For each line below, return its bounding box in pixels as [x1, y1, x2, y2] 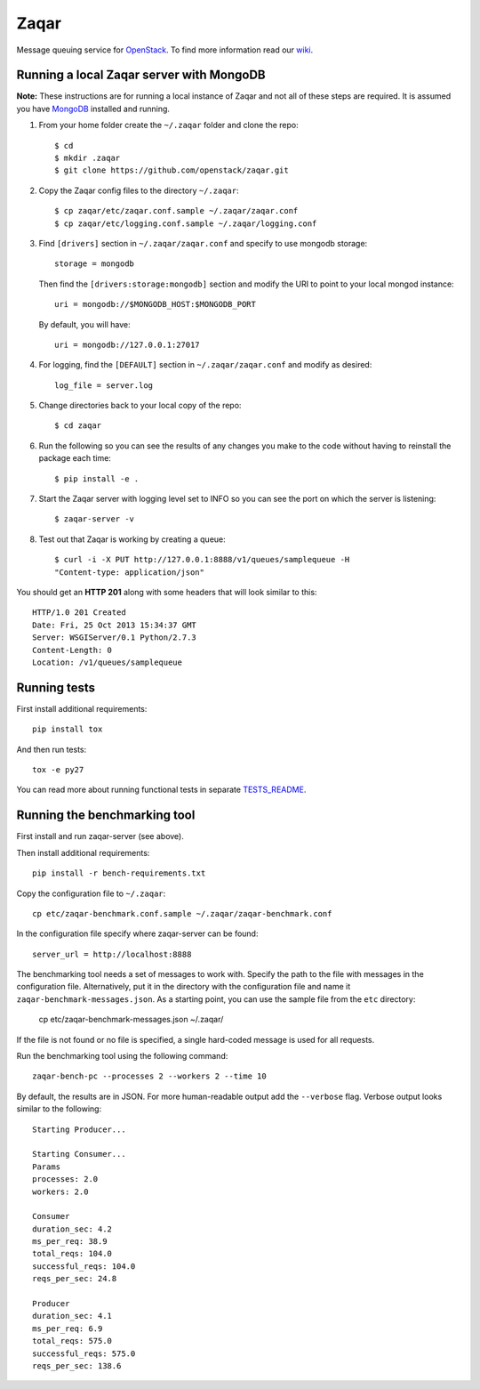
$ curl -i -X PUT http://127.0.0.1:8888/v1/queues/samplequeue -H [54, 554, 350, 565]
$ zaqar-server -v [54, 514, 135, 524]
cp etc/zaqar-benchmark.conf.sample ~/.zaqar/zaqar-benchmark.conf [32, 909, 332, 918]
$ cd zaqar [54, 421, 102, 431]
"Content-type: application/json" [54, 567, 204, 577]
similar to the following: [16, 1103, 102, 1114]
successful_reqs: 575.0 [32, 1348, 136, 1359]
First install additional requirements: [16, 703, 148, 714]
